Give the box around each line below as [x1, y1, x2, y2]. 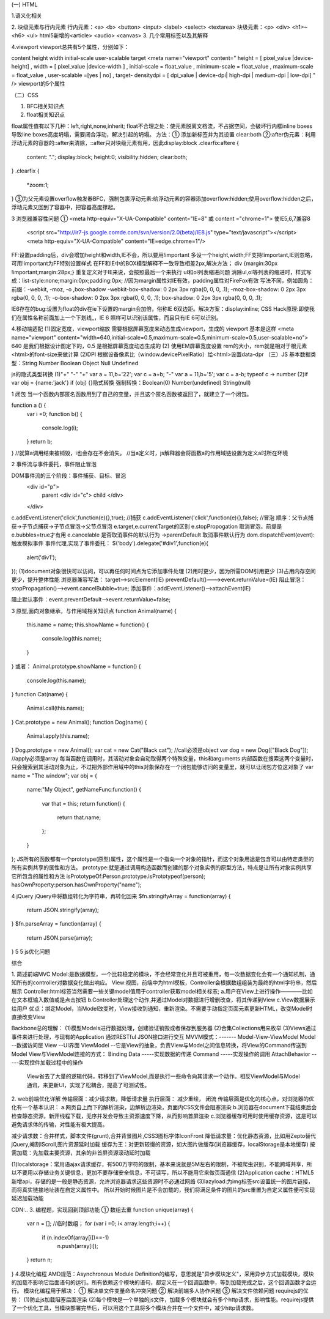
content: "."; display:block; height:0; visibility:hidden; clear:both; [26, 153, 188, 160]
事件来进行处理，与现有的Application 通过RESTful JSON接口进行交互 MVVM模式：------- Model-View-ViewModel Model [11, 1033, 316, 1040]
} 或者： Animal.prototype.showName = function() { [11, 663, 141, 670]
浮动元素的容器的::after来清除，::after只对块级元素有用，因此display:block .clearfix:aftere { [11, 139, 240, 147]
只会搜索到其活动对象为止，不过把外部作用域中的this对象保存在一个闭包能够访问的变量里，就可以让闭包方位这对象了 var [11, 764, 314, 771]
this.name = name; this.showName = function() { [26, 621, 149, 628]
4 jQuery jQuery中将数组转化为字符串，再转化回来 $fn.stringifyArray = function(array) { [11, 892, 231, 899]
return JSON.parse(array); [26, 934, 93, 942]
